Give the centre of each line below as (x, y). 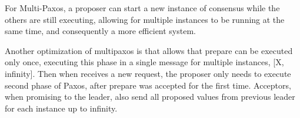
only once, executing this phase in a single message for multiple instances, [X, (144, 62)
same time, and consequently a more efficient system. (100, 31)
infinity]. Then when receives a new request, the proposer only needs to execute (148, 73)
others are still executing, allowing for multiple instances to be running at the (145, 19)
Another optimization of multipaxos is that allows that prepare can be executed (149, 50)
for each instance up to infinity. (61, 108)
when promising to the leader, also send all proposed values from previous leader (150, 97)
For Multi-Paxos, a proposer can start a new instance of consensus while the (142, 8)
